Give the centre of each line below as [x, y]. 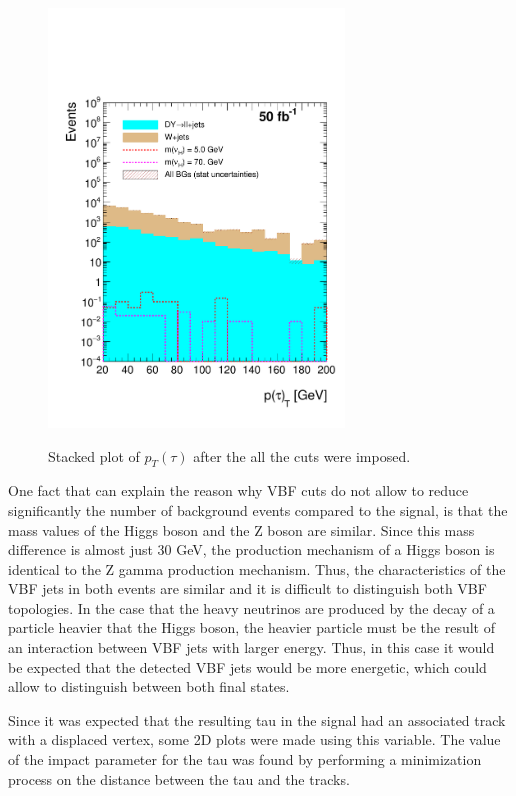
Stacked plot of [94, 455]
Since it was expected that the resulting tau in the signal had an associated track [257, 719]
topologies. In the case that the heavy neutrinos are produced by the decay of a [251, 607]
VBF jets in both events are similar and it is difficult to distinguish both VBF [247, 588]
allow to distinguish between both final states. [149, 686]
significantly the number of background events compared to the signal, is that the [258, 509]
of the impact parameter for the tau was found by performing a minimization [245, 759]
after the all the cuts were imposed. [302, 455]
